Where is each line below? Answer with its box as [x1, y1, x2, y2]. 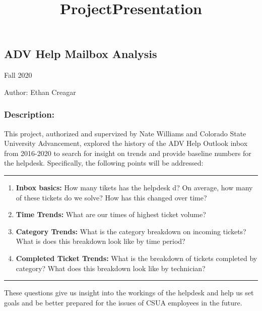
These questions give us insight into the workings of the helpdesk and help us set [4, 287, 254, 298]
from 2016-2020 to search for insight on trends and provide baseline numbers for [4, 147, 251, 158]
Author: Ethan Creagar [4, 86, 76, 97]
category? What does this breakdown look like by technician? [16, 263, 206, 273]
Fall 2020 [4, 70, 32, 80]
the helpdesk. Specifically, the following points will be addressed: [4, 158, 204, 168]
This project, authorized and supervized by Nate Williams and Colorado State [4, 128, 246, 138]
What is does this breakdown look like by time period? [16, 236, 185, 246]
